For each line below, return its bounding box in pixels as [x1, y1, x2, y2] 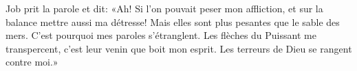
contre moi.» [6, 55, 58, 69]
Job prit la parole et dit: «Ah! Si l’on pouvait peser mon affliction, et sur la [6, 1, 323, 15]
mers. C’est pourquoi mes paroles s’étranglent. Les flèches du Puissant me [6, 28, 316, 42]
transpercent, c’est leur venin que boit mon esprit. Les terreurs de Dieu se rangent [6, 41, 352, 55]
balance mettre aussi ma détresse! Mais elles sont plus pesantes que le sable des [6, 14, 340, 29]
